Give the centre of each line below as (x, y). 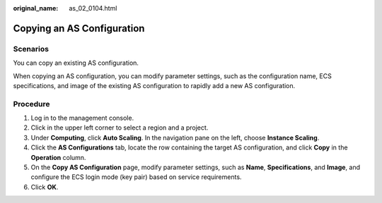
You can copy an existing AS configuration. (76, 63)
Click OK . (45, 187)
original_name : (36, 8)
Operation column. (58, 157)
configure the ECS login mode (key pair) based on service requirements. (136, 177)
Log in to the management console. (82, 118)
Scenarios (31, 49)
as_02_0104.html (93, 8)
